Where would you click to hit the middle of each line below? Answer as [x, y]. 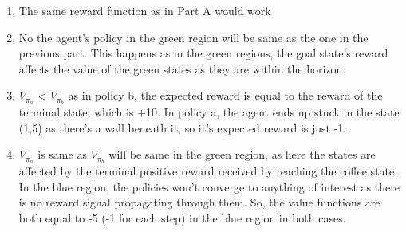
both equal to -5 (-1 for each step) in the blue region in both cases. [182, 218]
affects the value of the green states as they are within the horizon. [182, 68]
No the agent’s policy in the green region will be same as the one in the [193, 37]
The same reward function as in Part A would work [145, 10]
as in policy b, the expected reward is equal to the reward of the [225, 95]
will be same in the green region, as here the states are [242, 154]
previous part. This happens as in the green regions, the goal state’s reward [203, 53]
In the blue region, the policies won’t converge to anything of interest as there [209, 186]
